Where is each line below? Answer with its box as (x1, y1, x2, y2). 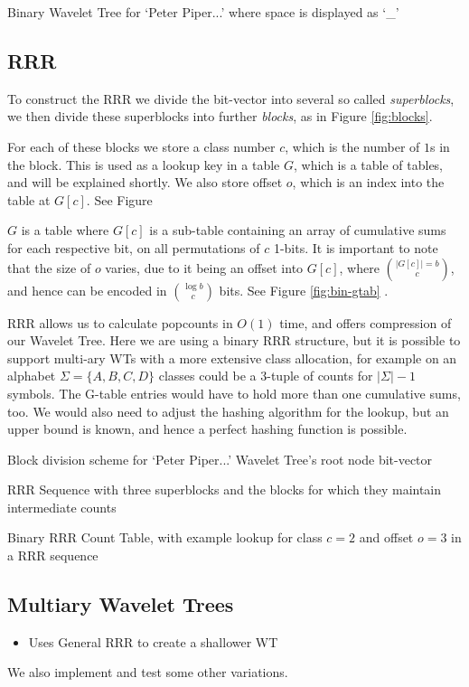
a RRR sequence (7, 546, 98, 565)
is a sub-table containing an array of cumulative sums (149, 221, 446, 240)
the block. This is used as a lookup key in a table (7, 155, 280, 174)
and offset (359, 528, 414, 547)
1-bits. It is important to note (273, 238, 438, 257)
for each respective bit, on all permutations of (7, 238, 260, 257)
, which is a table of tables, (293, 155, 444, 174)
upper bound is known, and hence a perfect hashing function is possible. (7, 419, 408, 438)
